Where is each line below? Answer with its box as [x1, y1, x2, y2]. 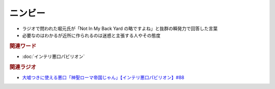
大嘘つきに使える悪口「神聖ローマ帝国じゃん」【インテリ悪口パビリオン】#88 [22, 74, 184, 81]
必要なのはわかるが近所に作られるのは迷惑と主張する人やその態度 [22, 32, 160, 38]
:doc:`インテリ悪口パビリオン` [22, 53, 85, 60]
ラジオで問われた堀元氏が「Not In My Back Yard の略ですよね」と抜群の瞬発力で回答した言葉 [22, 25, 218, 32]
